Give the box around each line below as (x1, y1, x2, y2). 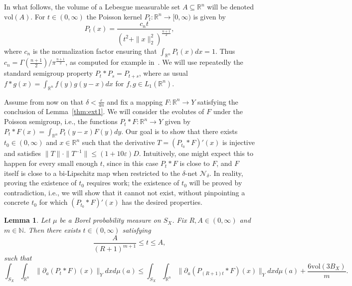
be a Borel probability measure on (59, 215, 161, 225)
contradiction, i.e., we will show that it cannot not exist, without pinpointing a (4, 187, 245, 197)
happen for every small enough (4, 158, 98, 168)
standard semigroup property (4, 68, 93, 78)
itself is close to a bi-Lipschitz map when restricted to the (4, 167, 180, 178)
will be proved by (189, 177, 242, 188)
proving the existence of (4, 177, 77, 188)
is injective (222, 137, 255, 147)
